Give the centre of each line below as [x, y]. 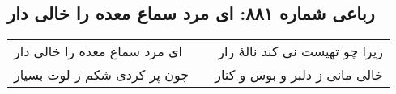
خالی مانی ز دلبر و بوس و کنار [299, 75]
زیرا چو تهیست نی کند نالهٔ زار [300, 51]
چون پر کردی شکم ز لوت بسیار [102, 75]
